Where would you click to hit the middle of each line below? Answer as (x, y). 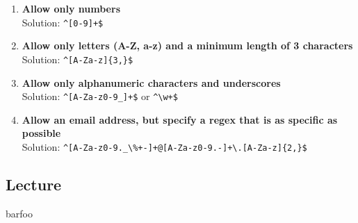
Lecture (34, 184)
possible (41, 133)
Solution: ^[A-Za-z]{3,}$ (78, 59)
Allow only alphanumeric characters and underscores (151, 82)
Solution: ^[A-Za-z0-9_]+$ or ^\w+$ (100, 96)
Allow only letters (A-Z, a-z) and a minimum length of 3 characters (187, 46)
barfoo (19, 213)
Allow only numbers (71, 8)
